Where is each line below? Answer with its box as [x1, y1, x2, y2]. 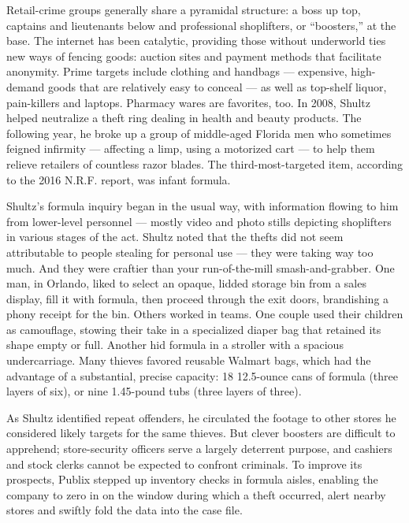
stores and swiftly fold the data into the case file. [6, 502, 243, 518]
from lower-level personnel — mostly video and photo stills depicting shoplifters [6, 213, 392, 229]
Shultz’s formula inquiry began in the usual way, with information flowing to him [6, 198, 399, 214]
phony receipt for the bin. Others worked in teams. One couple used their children [6, 306, 403, 322]
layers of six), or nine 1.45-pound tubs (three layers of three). [6, 383, 302, 399]
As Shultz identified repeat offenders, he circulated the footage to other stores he [6, 409, 396, 425]
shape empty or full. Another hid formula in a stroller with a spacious [6, 336, 344, 353]
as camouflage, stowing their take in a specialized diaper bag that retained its [6, 321, 381, 337]
